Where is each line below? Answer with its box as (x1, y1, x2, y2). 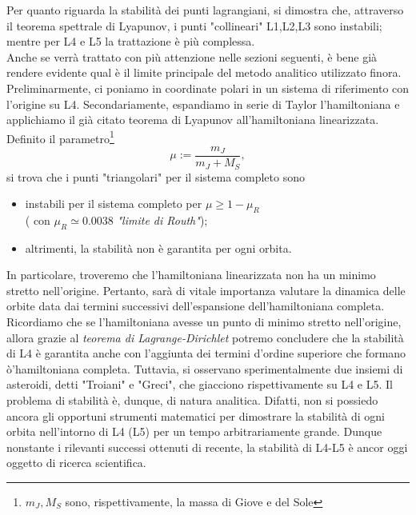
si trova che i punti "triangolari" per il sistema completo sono (6, 168, 305, 185)
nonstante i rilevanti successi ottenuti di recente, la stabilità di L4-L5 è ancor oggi (6, 438, 408, 455)
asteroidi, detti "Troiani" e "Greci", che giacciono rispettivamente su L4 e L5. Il (6, 376, 393, 393)
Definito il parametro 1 (6, 127, 114, 146)
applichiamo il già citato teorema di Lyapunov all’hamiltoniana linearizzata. (6, 111, 379, 128)
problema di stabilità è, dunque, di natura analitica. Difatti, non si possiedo (6, 392, 378, 409)
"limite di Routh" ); (117, 211, 208, 228)
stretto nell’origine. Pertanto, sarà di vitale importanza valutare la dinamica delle (6, 281, 406, 298)
